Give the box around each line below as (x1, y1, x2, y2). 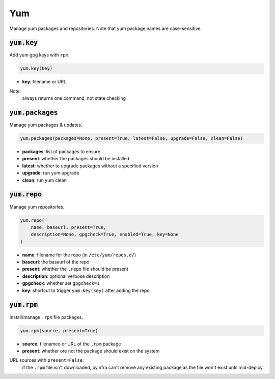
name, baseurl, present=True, (31, 224, 106, 230)
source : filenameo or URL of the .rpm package (22, 341, 121, 347)
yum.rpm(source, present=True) (20, 328, 99, 333)
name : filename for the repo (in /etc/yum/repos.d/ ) (22, 252, 136, 258)
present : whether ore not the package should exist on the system (22, 347, 160, 354)
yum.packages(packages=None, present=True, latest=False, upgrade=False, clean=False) (20, 135, 243, 141)
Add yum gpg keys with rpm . (9, 52, 70, 58)
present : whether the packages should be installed (22, 156, 129, 162)
